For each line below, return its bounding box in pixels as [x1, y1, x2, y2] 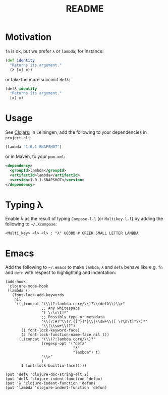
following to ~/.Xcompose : [5, 221, 57, 227]
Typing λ [5, 199, 43, 210]
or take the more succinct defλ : [5, 76, 70, 82]
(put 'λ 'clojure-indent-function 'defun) [5, 381, 96, 386]
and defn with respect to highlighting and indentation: [5, 269, 116, 275]
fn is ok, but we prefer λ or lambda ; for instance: [5, 48, 104, 54]
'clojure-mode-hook [7, 284, 49, 289]
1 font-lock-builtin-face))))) [21, 363, 87, 368]
